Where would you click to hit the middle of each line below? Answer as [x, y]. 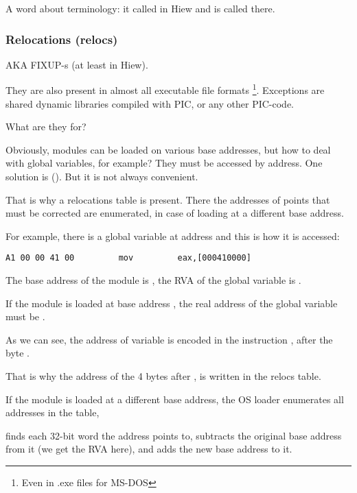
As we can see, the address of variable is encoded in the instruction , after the [169, 339]
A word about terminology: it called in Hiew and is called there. [140, 8]
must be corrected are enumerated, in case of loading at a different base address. [175, 213]
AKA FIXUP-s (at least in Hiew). [77, 64]
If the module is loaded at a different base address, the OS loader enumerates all [175, 399]
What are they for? [46, 127]
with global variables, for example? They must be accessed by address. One [164, 163]
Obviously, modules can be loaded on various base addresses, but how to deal [168, 149]
